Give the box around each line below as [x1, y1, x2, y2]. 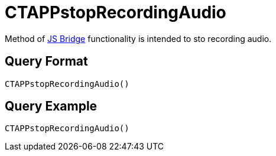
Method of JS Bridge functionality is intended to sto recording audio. [5, 33, 272, 44]
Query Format [5, 54, 88, 69]
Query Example [5, 99, 98, 114]
